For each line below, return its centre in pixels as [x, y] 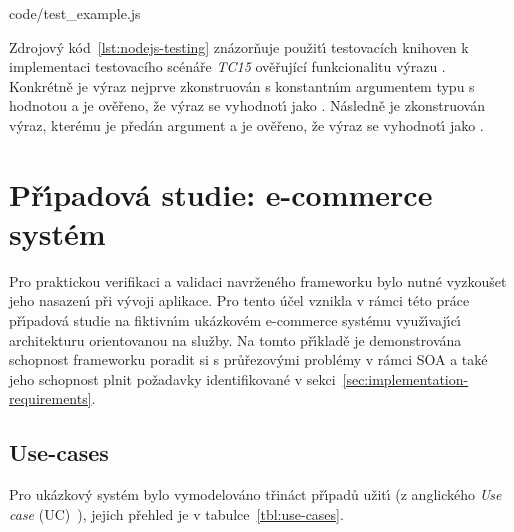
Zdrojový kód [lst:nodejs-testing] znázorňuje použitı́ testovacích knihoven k [239, 46]
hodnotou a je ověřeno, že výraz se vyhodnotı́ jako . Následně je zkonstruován [247, 105]
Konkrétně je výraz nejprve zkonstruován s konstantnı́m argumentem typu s [242, 85]
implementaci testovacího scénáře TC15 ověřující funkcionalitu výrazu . [227, 66]
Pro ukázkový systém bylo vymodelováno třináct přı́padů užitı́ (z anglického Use [255, 494]
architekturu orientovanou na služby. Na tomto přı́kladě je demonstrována [235, 339]
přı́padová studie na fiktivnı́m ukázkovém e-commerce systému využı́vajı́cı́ [235, 320]
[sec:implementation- [405, 378]
